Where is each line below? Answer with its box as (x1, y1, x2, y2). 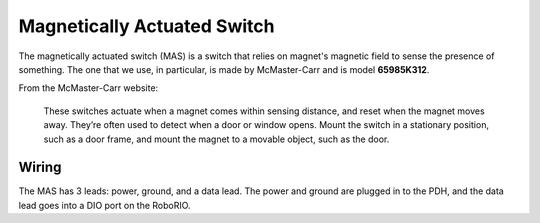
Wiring (18, 159, 62, 176)
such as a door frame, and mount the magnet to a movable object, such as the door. (43, 133, 390, 145)
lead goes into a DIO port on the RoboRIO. (18, 199, 191, 211)
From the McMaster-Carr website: (18, 82, 159, 94)
